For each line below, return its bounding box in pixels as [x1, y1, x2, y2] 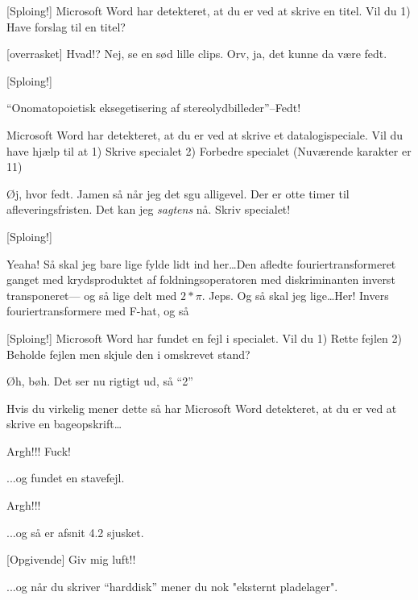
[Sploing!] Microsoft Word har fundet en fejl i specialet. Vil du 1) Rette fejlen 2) [6, 329, 402, 346]
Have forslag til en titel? [6, 18, 126, 35]
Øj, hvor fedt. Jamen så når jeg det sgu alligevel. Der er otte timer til [6, 185, 350, 202]
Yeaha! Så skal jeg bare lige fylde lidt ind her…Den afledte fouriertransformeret [6, 255, 396, 272]
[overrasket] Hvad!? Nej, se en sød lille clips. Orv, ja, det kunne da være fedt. [6, 45, 387, 62]
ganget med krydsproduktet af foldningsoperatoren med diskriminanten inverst [6, 271, 395, 288]
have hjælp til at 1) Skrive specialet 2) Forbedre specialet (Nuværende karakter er [6, 142, 412, 159]
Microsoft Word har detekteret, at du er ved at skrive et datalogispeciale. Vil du [6, 126, 404, 143]
